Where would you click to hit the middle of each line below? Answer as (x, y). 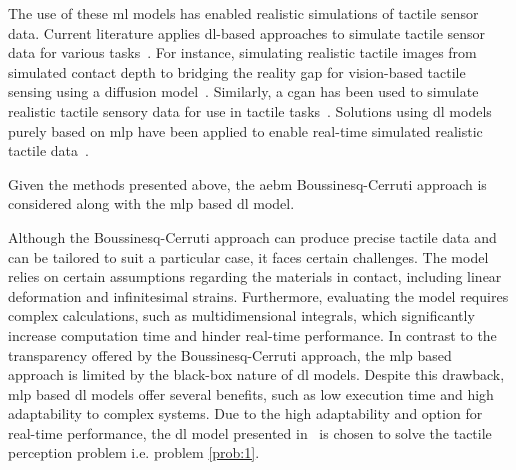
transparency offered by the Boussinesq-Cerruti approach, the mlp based (230, 354)
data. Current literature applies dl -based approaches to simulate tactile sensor (247, 32)
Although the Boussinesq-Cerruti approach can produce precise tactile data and (252, 236)
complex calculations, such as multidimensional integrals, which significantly (241, 315)
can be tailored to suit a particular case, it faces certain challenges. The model (248, 256)
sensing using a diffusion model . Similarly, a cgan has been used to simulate (243, 91)
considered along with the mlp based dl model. (151, 203)
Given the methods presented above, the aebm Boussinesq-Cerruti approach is (247, 183)
